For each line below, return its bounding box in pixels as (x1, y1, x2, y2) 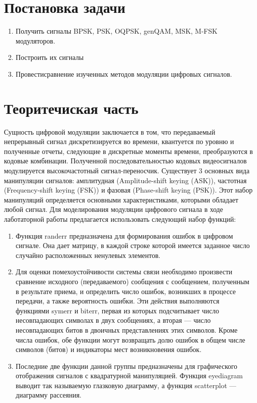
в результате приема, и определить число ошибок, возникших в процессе (15, 286, 236, 296)
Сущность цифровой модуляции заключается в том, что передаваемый (4, 126, 215, 137)
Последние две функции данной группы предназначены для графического (15, 360, 238, 371)
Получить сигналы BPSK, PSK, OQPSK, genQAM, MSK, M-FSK (15, 26, 217, 36)
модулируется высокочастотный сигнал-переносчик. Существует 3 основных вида (4, 165, 250, 175)
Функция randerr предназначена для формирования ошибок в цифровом (15, 230, 233, 241)
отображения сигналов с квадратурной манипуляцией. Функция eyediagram (15, 370, 243, 381)
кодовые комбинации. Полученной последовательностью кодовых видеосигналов (4, 155, 247, 166)
